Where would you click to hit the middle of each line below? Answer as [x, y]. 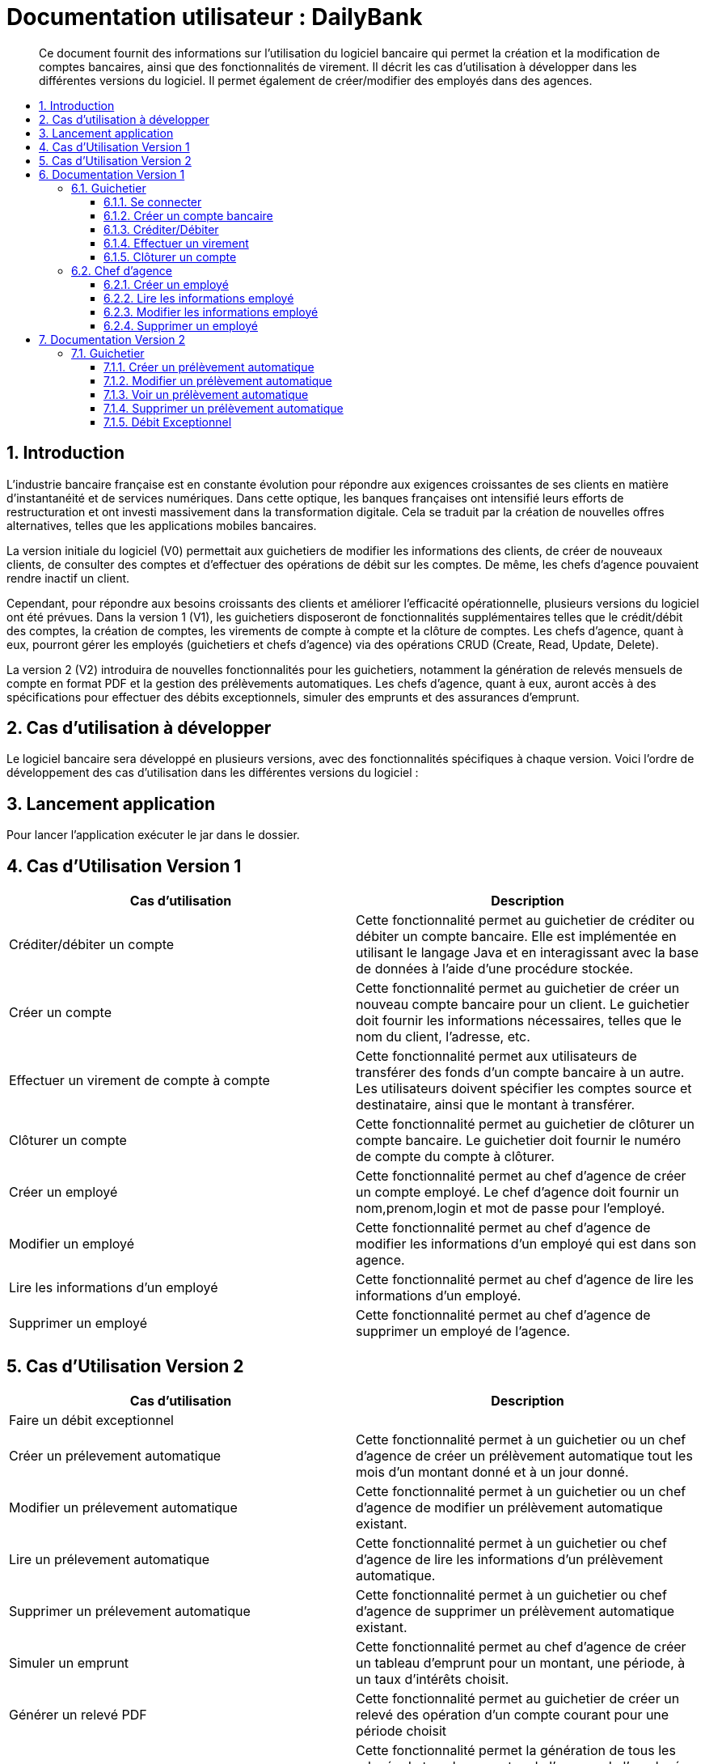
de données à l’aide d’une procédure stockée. [495, 969]
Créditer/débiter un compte [92, 945]
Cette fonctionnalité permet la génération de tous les [516, 1750]
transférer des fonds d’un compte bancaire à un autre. [520, 1073]
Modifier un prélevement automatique [123, 1507]
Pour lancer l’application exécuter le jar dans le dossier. [153, 835]
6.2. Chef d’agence [122, 270]
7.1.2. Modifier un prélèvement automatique [218, 380]
